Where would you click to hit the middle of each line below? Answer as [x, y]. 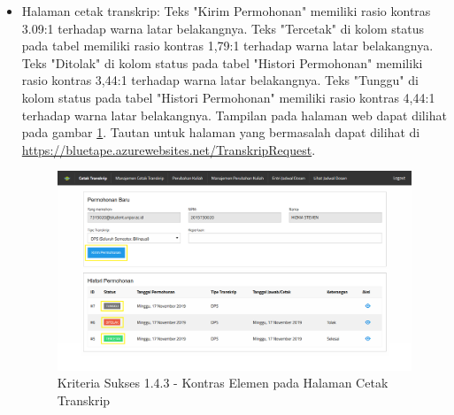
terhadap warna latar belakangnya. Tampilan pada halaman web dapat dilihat [234, 115]
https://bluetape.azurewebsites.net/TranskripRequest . [169, 149]
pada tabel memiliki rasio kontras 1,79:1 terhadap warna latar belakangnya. [227, 46]
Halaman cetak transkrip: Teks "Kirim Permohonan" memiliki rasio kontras [226, 11]
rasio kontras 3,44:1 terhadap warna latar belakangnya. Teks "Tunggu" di [220, 80]
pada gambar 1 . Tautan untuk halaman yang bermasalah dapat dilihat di [221, 132]
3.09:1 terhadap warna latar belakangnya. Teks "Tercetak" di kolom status [223, 28]
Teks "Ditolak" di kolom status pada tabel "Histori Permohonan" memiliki [222, 62]
